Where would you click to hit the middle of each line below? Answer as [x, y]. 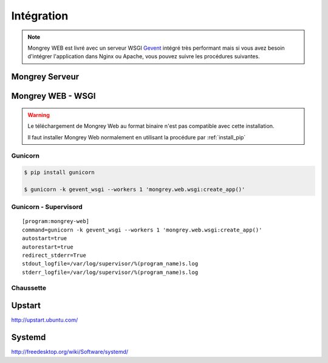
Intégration [40, 16]
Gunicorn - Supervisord [47, 207]
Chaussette [29, 288]
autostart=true [45, 238]
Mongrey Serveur [45, 77]
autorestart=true [48, 247]
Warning [39, 115]
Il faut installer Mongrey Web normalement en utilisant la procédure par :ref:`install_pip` [137, 137]
